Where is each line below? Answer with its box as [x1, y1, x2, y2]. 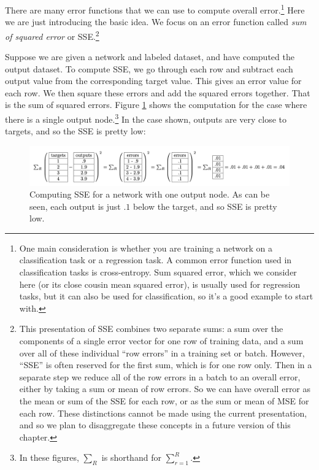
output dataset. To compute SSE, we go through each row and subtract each [5, 62, 293, 75]
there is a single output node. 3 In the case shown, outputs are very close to [5, 111, 287, 125]
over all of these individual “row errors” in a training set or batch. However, [19, 346, 305, 359]
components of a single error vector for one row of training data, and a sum [19, 334, 304, 347]
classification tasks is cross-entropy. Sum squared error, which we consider [19, 266, 297, 279]
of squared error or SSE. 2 [5, 28, 99, 42]
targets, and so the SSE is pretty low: [5, 125, 146, 137]
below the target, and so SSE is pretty [133, 199, 277, 212]
